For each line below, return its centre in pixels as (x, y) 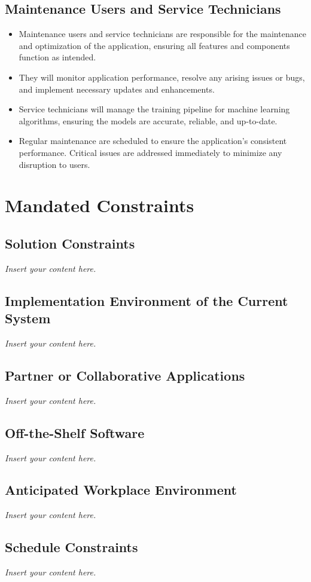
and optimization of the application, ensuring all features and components (154, 45)
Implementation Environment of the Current (147, 300)
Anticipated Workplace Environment (121, 490)
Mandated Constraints (100, 205)
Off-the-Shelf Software (75, 432)
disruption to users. (54, 164)
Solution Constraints (70, 243)
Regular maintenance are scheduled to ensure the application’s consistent (153, 141)
